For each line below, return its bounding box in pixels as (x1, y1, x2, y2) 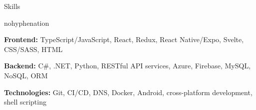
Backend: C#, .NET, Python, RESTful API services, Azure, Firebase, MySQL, (4, 60, 251, 71)
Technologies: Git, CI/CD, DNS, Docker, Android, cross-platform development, (4, 87, 253, 97)
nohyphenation (4, 17, 49, 28)
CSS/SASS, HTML (4, 44, 63, 54)
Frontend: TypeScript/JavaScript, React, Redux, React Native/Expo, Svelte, (4, 34, 244, 45)
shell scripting (4, 97, 46, 107)
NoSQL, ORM (4, 70, 48, 80)
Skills (4, 1, 20, 11)
